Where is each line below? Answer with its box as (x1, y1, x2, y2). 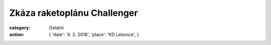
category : (9, 25, 31, 31)
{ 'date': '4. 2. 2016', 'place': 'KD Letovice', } (49, 31, 139, 37)
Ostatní (49, 25, 64, 31)
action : (9, 31, 25, 37)
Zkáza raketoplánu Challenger (9, 7, 138, 18)
